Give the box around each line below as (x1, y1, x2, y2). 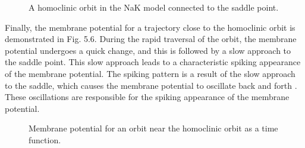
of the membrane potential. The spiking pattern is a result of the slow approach (5, 67, 295, 79)
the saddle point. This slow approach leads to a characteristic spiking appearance (5, 56, 301, 68)
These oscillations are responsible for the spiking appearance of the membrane (5, 91, 290, 103)
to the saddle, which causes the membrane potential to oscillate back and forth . (5, 79, 297, 91)
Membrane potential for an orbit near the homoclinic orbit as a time (29, 122, 278, 134)
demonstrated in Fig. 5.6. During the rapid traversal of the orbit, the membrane (5, 33, 297, 45)
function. (29, 133, 61, 146)
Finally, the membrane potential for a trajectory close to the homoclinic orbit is (5, 21, 295, 33)
